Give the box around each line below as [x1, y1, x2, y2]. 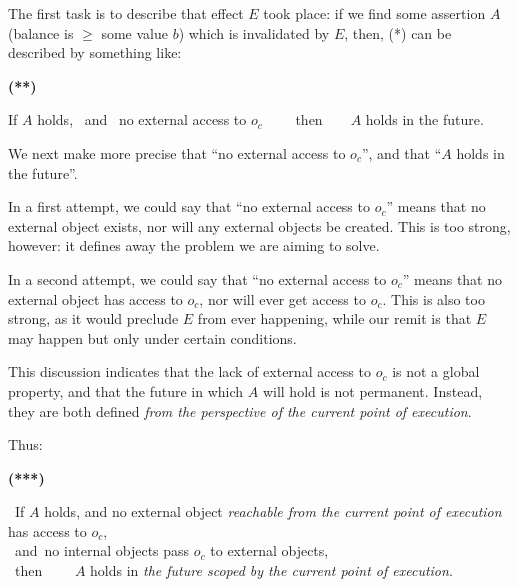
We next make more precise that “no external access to [8, 142, 346, 163]
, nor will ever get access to [199, 288, 366, 309]
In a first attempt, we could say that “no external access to [8, 196, 370, 217]
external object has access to [8, 288, 183, 309]
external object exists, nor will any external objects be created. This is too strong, [8, 215, 511, 236]
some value [101, 22, 168, 43]
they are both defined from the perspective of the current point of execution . [8, 400, 472, 421]
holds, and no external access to [37, 109, 247, 130]
